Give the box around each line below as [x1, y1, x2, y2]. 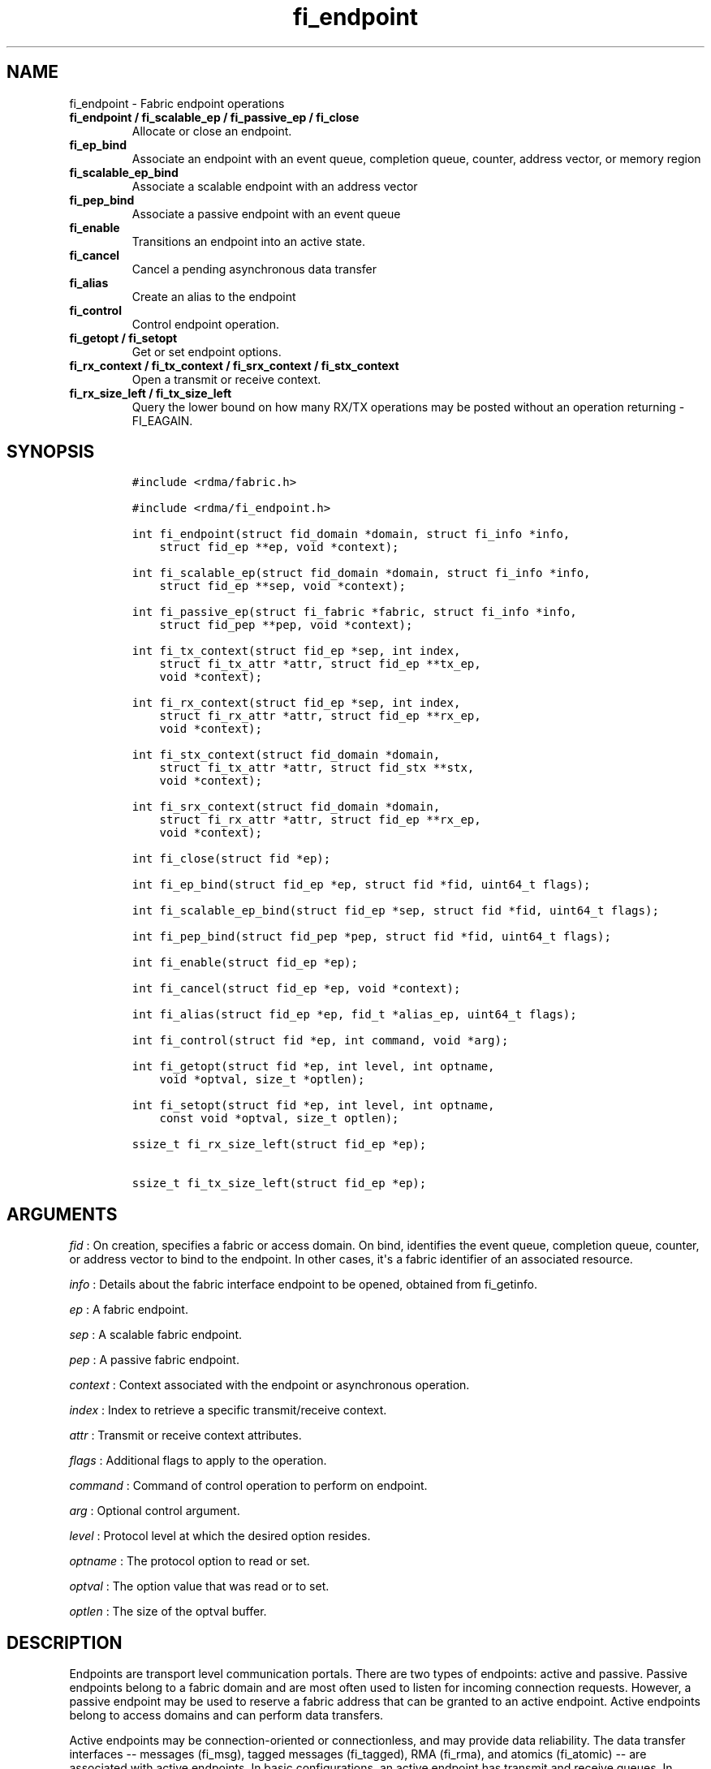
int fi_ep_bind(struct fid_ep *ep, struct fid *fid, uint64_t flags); [131, 878, 591, 892]
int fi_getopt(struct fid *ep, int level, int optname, [131, 1060, 495, 1074]
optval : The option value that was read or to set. [69, 1579, 330, 1594]
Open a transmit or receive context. [131, 372, 321, 386]
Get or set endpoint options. [131, 344, 282, 359]
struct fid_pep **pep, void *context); [159, 618, 413, 632]
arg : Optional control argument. [69, 1504, 240, 1518]
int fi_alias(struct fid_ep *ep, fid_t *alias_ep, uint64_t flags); [131, 1008, 577, 1022]
